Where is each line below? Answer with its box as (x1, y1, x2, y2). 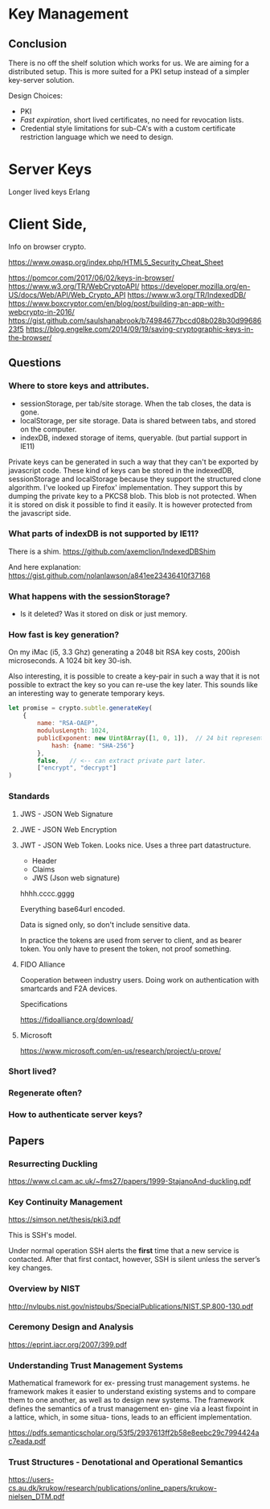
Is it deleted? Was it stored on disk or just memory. (19, 609, 188, 619)
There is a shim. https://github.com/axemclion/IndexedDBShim (8, 546, 216, 556)
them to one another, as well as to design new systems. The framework (8, 1396, 245, 1405)
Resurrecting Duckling (8, 1158, 98, 1169)
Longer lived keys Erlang (8, 187, 91, 196)
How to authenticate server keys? (8, 1109, 143, 1120)
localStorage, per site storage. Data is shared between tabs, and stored (19, 415, 256, 425)
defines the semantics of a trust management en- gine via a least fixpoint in (8, 1404, 259, 1413)
